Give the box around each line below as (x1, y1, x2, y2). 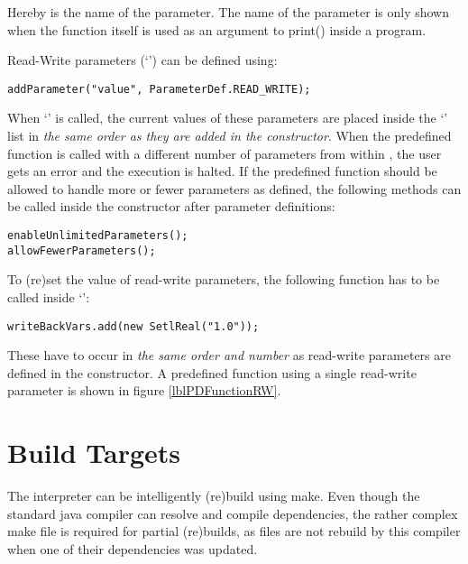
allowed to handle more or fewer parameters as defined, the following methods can (7, 179, 462, 198)
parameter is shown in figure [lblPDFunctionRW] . (7, 381, 281, 400)
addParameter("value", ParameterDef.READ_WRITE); (7, 82, 311, 96)
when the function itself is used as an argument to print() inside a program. (7, 20, 427, 39)
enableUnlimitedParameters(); (7, 229, 188, 242)
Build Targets (7, 434, 180, 471)
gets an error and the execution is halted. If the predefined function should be (7, 162, 437, 180)
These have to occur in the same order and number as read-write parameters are (7, 346, 451, 365)
